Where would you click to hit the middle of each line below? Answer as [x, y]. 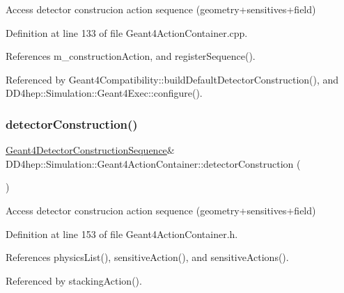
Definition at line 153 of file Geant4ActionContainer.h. [122, 233]
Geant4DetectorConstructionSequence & [90, 150]
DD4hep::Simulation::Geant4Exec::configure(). [104, 93]
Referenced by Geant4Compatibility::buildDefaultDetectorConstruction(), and [172, 79]
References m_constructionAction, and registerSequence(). [131, 56]
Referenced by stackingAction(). [74, 280]
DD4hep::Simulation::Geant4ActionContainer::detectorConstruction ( [153, 163]
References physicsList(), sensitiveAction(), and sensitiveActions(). [147, 257]
